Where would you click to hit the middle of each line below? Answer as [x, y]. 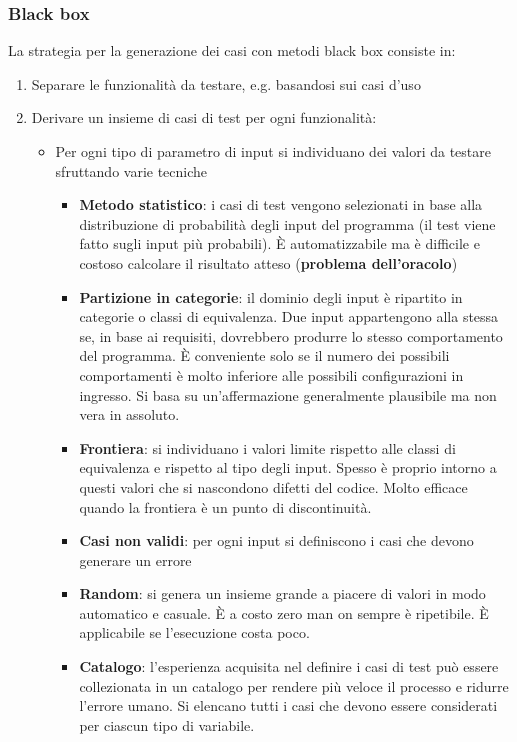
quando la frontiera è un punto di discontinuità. [225, 506]
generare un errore [135, 559]
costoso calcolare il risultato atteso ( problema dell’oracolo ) [268, 262]
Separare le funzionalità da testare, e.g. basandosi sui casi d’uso [226, 83]
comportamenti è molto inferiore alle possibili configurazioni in [271, 374]
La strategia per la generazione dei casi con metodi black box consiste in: [232, 50]
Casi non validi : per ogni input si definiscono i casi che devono [276, 540]
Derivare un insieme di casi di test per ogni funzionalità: [204, 117]
